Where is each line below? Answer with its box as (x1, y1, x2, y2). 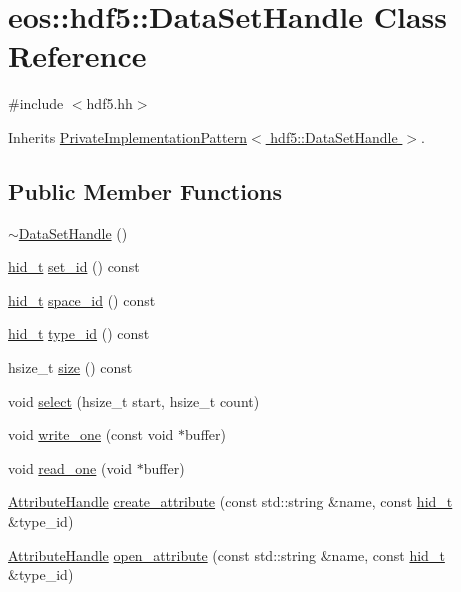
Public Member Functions (8, 175, 282, 206)
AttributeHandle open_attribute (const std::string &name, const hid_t (8, 544, 445, 565)
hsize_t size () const (8, 357, 133, 378)
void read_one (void (8, 457, 133, 478)
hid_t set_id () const (8, 256, 140, 277)
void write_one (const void (8, 424, 174, 445)
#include (8, 93, 64, 114)
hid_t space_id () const (8, 289, 156, 310)
